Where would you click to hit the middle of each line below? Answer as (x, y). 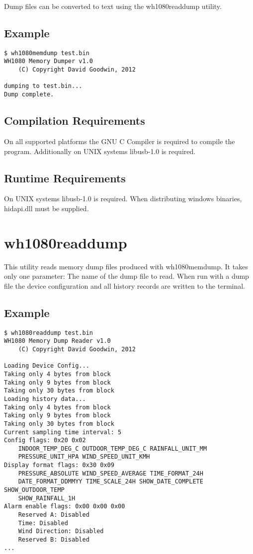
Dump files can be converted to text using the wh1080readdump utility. (113, 6)
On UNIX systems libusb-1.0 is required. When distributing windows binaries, (123, 198)
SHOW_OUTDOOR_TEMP (34, 490)
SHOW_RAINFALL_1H (47, 498)
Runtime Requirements (65, 178)
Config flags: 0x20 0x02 (45, 440)
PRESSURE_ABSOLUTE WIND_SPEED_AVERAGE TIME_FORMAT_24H (111, 473)
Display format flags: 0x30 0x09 (59, 465)
